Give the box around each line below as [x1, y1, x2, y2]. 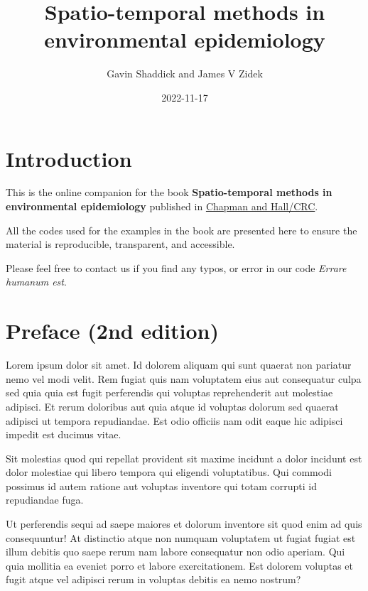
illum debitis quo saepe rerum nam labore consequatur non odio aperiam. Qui [6, 544, 345, 559]
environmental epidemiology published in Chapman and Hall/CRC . [6, 199, 318, 214]
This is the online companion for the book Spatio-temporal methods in [6, 185, 332, 200]
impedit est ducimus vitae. [6, 427, 121, 442]
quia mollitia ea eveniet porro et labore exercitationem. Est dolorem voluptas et [6, 558, 353, 573]
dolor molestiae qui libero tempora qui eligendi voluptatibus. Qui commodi [6, 465, 332, 479]
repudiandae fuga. [6, 492, 84, 507]
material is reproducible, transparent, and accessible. [6, 237, 235, 251]
